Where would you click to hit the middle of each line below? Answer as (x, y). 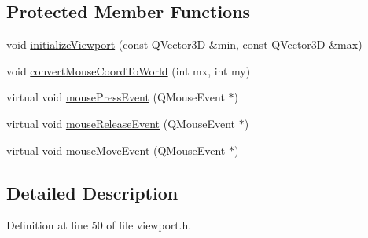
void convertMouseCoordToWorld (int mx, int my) (129, 70)
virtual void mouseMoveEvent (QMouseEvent (116, 150)
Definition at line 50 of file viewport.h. (99, 225)
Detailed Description (92, 192)
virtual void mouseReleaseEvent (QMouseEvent (121, 123)
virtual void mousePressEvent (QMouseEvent (116, 97)
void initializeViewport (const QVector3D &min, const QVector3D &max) (184, 44)
